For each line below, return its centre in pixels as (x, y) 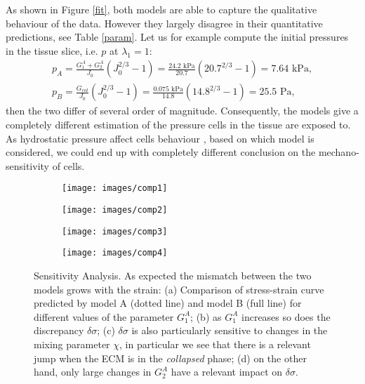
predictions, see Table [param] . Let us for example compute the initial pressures (177, 37)
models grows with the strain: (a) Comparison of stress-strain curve (179, 289)
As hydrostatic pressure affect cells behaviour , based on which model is (160, 138)
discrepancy (59, 330)
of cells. (68, 165)
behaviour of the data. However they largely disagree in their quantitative (164, 23)
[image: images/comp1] (115, 188)
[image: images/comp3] (115, 231)
